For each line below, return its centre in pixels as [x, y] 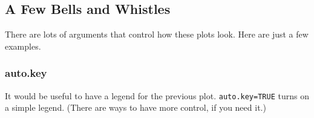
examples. [23, 46]
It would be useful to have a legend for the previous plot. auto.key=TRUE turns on [157, 95]
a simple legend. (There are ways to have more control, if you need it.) [136, 107]
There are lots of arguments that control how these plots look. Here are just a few [157, 34]
